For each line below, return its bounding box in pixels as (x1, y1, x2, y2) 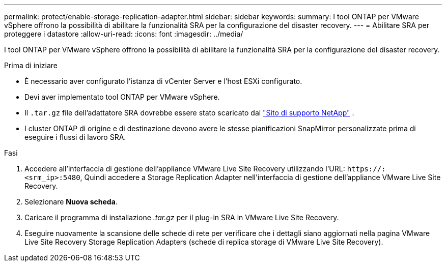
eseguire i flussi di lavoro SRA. (24, 133, 126, 141)
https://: (347, 165, 386, 173)
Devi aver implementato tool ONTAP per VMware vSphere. (24, 93, 220, 101)
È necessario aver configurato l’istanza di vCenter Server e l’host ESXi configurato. (24, 77, 302, 85)
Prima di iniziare (4, 61, 58, 70)
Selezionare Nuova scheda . (24, 197, 118, 206)
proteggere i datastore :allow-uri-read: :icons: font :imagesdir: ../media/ (4, 29, 243, 38)
